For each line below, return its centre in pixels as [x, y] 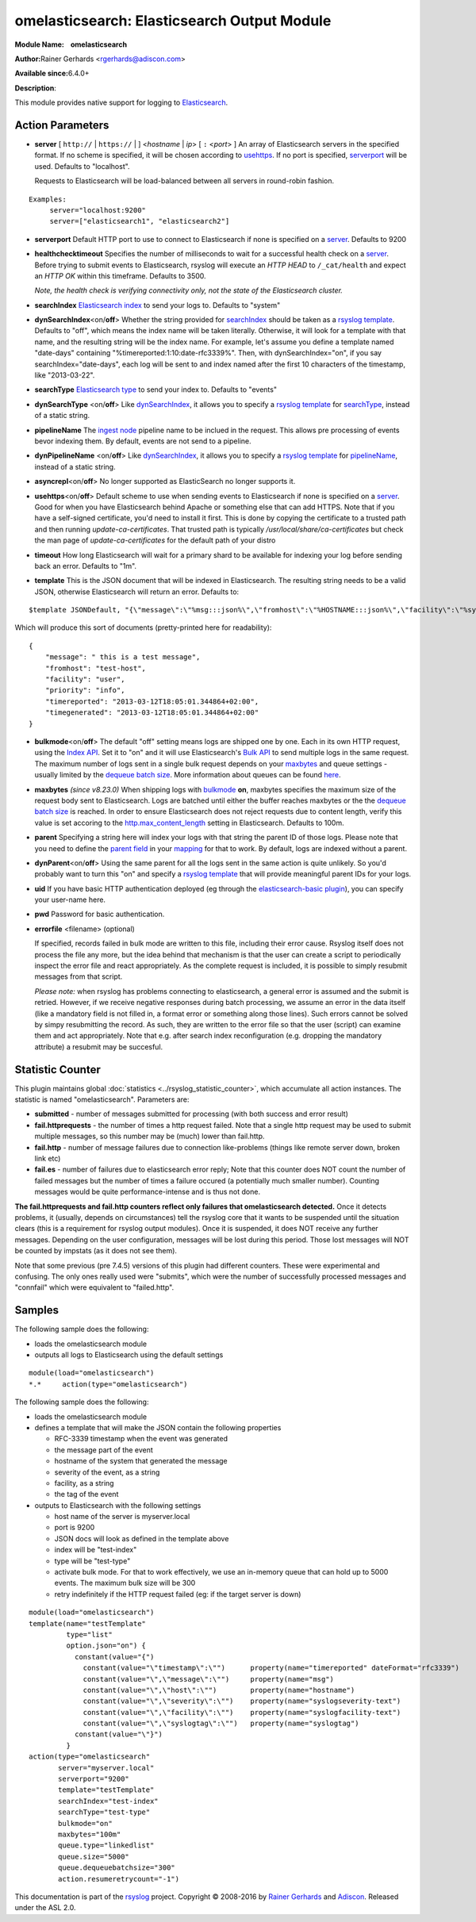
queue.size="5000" [94, 1857]
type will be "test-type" [92, 1561]
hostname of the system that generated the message [141, 1461]
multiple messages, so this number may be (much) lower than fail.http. [150, 1136]
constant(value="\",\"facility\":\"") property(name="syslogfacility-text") [242, 1712]
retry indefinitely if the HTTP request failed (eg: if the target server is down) [178, 1594]
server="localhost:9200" [98, 210]
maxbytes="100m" [90, 1834]
